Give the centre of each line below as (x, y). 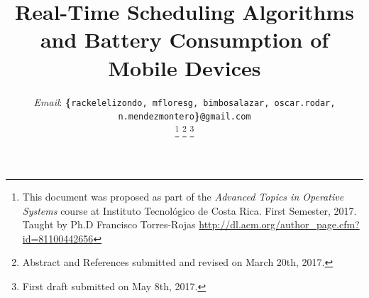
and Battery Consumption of (184, 39)
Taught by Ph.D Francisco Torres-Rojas (109, 224)
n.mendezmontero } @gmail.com (184, 116)
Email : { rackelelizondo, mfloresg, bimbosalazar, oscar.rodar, (184, 101)
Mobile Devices (184, 67)
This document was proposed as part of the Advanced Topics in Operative (183, 197)
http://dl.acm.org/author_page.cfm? (279, 224)
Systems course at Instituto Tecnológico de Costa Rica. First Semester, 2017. (189, 210)
